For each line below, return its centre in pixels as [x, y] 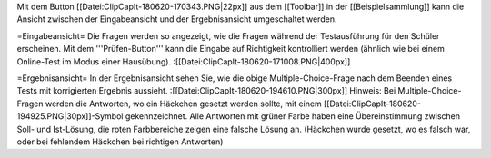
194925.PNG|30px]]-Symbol [70, 116]
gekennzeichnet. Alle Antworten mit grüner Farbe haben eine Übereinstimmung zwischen [293, 116]
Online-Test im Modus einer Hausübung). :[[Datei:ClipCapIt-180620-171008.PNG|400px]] [184, 61]
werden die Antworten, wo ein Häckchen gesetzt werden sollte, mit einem [183, 104]
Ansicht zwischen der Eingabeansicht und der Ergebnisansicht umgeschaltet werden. [177, 19]
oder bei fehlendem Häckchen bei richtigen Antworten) [120, 142]
